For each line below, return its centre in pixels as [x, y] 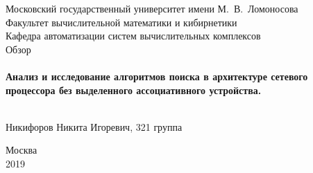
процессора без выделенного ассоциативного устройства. [134, 90]
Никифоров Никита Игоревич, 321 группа [94, 126]
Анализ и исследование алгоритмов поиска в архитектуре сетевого [157, 76]
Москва [22, 150]
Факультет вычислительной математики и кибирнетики [121, 22]
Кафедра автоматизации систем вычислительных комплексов [133, 36]
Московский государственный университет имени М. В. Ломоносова [152, 8]
